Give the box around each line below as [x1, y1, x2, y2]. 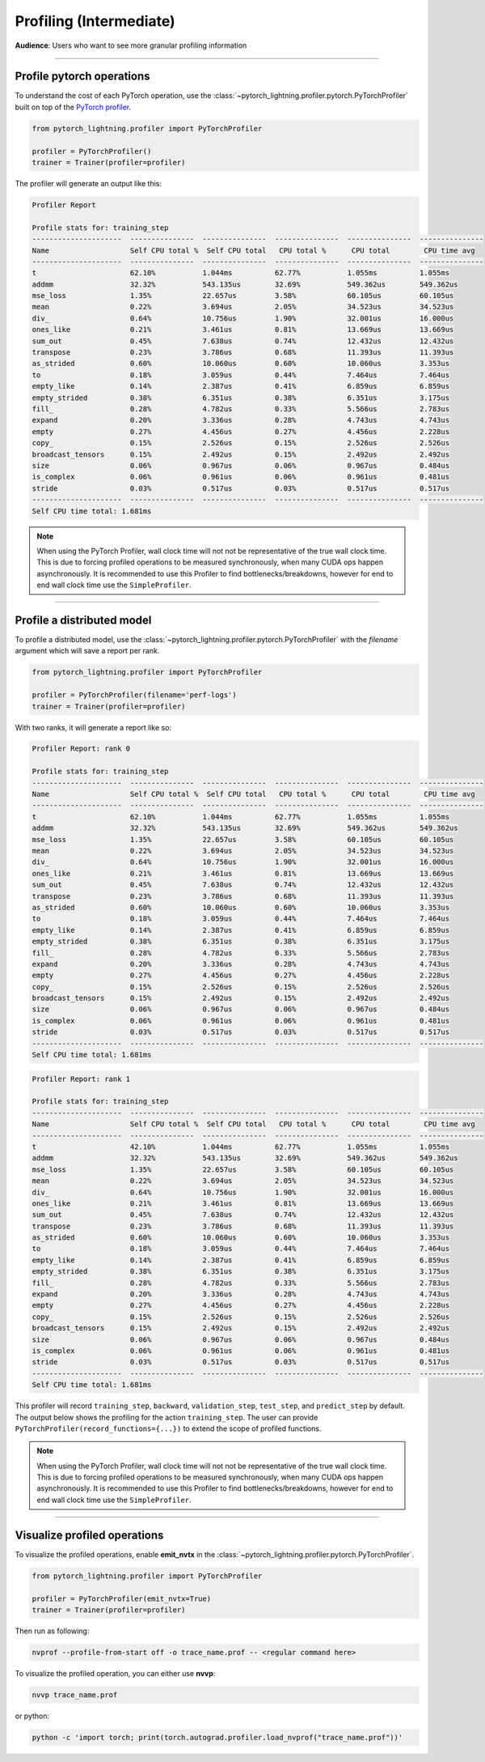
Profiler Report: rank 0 [32, 744, 131, 753]
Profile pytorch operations [15, 70, 150, 83]
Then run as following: [15, 1626, 90, 1636]
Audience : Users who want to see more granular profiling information [15, 40, 247, 50]
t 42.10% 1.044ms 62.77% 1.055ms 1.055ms [32, 1142, 450, 1151]
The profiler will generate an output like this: [15, 178, 162, 188]
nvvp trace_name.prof [32, 1690, 118, 1700]
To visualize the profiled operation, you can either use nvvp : [15, 1668, 216, 1678]
